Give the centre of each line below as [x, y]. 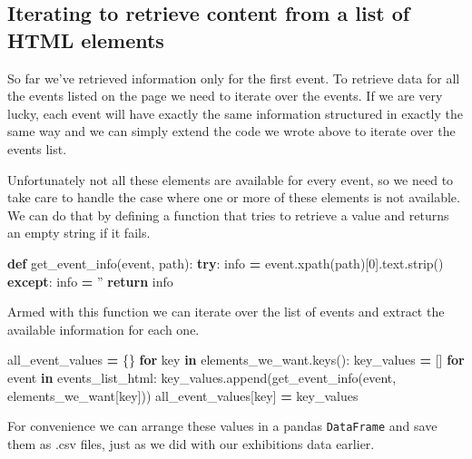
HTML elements [86, 39]
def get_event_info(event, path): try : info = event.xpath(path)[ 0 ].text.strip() [226, 263]
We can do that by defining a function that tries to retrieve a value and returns [228, 215]
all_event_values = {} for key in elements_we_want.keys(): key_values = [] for [236, 360]
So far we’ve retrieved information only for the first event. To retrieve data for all [234, 78]
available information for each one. [103, 329]
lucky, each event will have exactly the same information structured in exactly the [235, 113]
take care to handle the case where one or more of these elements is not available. [234, 197]
